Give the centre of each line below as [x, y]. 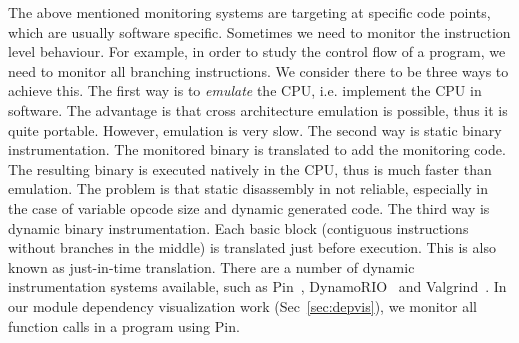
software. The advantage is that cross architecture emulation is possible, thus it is [258, 109]
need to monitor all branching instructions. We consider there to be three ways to [258, 70]
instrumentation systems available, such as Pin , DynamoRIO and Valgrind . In [257, 286]
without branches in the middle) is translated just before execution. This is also [252, 247]
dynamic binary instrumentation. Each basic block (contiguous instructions [238, 227]
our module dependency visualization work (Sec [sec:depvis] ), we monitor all [242, 305]
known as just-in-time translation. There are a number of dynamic [211, 266]
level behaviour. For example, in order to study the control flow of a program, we [257, 51]
